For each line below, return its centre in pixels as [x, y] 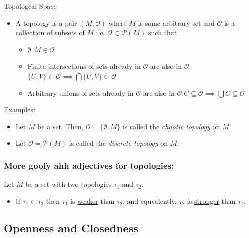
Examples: [20, 110]
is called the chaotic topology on [171, 126]
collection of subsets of [50, 33]
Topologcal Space [30, 6]
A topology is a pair [46, 23]
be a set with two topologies [69, 184]
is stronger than [211, 200]
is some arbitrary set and [176, 23]
